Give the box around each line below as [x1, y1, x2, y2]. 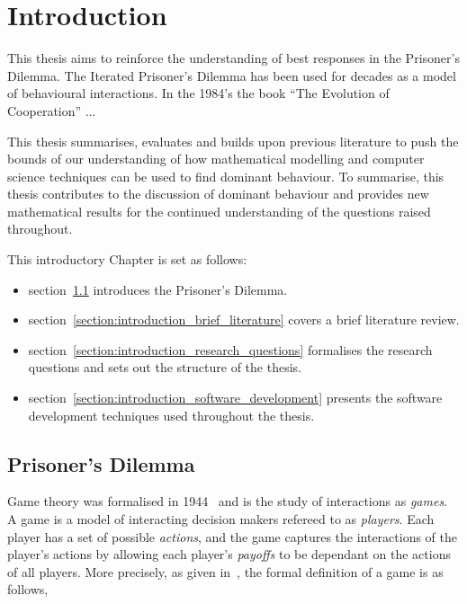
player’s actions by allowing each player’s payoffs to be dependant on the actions [7, 545, 451, 564]
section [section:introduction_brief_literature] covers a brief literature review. [28, 310, 460, 329]
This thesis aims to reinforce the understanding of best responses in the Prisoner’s [7, 49, 460, 67]
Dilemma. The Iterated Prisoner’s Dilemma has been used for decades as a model [7, 66, 456, 84]
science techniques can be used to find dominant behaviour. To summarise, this [7, 166, 445, 185]
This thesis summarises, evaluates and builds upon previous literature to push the [7, 131, 459, 150]
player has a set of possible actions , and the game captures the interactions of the [7, 527, 458, 546]
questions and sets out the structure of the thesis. [28, 358, 301, 377]
